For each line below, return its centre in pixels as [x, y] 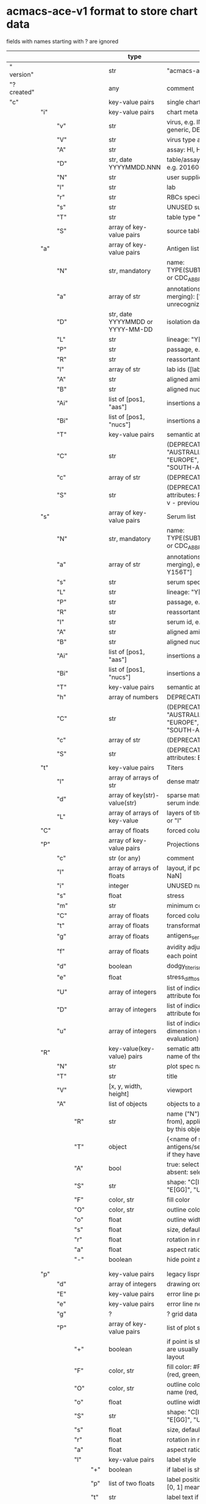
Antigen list [183, 248]
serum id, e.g [185, 622]
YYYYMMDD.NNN [135, 167]
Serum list [181, 516]
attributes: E [184, 758]
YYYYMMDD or [131, 322]
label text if [183, 1497]
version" [21, 74]
